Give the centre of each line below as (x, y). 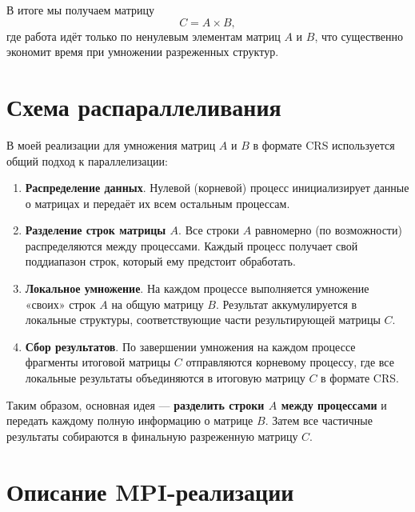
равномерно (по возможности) (328, 230)
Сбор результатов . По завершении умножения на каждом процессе (190, 346)
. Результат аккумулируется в (286, 304)
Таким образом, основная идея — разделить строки (136, 404)
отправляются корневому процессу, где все (290, 362)
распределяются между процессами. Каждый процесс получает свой (192, 245)
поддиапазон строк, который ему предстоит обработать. (160, 261)
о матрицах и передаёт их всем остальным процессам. (158, 203)
